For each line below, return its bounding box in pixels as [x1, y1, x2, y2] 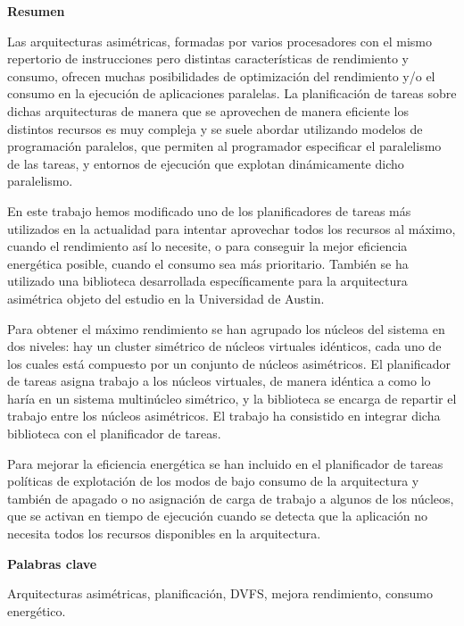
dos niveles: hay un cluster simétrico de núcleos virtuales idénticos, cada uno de [7, 337, 442, 355]
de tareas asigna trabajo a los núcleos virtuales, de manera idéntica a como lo [7, 371, 431, 390]
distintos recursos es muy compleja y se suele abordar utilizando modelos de [7, 119, 423, 138]
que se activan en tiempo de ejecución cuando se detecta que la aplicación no [7, 506, 428, 525]
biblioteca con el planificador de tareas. [7, 424, 221, 443]
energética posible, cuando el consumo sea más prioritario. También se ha [7, 254, 409, 272]
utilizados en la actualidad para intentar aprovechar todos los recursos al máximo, [7, 219, 456, 238]
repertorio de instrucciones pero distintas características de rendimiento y [7, 49, 409, 68]
